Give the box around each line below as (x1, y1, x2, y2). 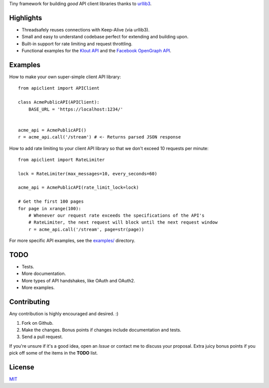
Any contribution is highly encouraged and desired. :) (9, 311, 119, 317)
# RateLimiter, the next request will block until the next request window (28, 220, 218, 225)
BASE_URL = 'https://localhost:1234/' (28, 106, 124, 112)
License (9, 363, 34, 371)
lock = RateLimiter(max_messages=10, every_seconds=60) (18, 171, 157, 176)
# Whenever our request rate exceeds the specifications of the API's (28, 213, 205, 219)
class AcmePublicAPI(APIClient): (18, 100, 100, 105)
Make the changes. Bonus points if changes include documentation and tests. (21, 327, 181, 333)
